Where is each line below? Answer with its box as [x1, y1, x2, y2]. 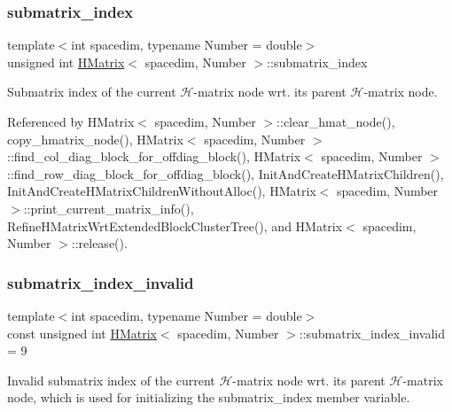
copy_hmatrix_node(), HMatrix [7, 129, 183, 148]
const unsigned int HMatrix [7, 323, 158, 342]
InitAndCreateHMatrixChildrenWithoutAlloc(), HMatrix [7, 182, 316, 200]
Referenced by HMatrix [7, 113, 135, 130]
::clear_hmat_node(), [277, 113, 395, 130]
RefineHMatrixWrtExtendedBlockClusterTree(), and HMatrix [7, 216, 343, 235]
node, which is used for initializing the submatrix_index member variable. [7, 388, 410, 407]
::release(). [71, 234, 128, 253]
